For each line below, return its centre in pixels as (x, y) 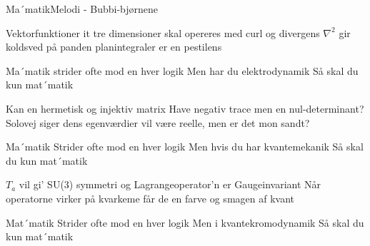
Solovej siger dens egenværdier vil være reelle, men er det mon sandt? (158, 122)
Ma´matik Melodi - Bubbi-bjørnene (82, 9)
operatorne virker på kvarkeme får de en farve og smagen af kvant (150, 198)
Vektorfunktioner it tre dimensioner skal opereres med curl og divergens (163, 32)
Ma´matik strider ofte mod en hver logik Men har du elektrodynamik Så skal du (182, 70)
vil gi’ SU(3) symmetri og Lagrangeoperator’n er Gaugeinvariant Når (170, 184)
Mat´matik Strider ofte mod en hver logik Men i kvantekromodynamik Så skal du (185, 222)
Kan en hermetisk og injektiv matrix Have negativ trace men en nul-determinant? (185, 108)
